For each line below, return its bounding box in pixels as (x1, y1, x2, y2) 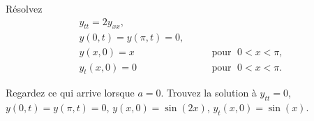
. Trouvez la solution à (160, 85, 257, 100)
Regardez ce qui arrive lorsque (6, 85, 135, 100)
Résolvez (6, 1, 43, 15)
